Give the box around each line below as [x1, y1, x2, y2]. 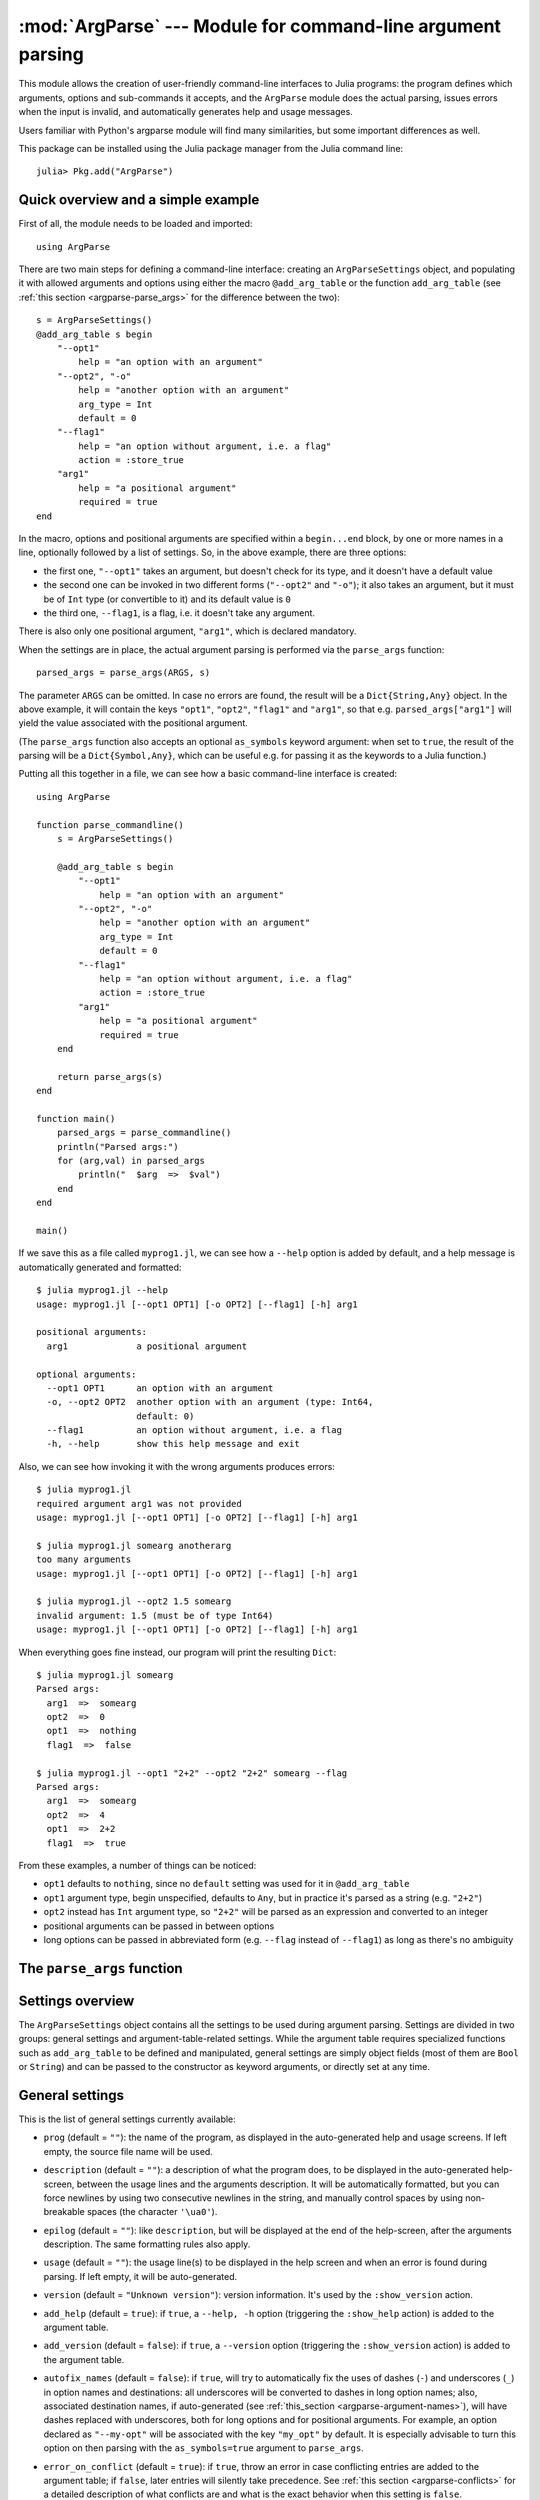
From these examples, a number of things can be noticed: [18, 1860, 257, 1871]
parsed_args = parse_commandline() [56, 1127, 232, 1139]
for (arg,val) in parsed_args [56, 1155, 205, 1167]
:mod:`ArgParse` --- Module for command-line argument [18, 15, 502, 37]
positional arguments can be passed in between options [43, 1920, 275, 1932]
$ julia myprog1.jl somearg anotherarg [36, 1540, 232, 1551]
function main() [36, 1113, 116, 1124]
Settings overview [18, 1992, 135, 2009]
